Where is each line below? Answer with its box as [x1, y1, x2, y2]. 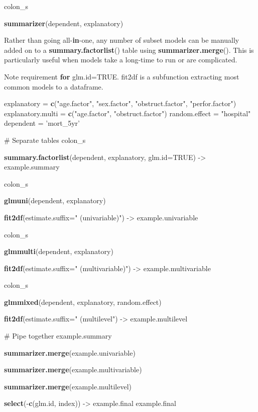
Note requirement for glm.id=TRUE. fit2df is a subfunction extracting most [4, 71, 239, 81]
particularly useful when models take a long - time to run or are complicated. [4, 54, 237, 65]
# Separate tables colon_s [4, 134, 86, 145]
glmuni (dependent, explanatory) [4, 195, 106, 206]
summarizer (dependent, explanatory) [4, 18, 123, 28]
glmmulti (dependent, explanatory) [4, 246, 113, 257]
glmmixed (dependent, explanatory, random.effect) [4, 296, 162, 307]
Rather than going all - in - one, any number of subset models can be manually [4, 35, 239, 45]
